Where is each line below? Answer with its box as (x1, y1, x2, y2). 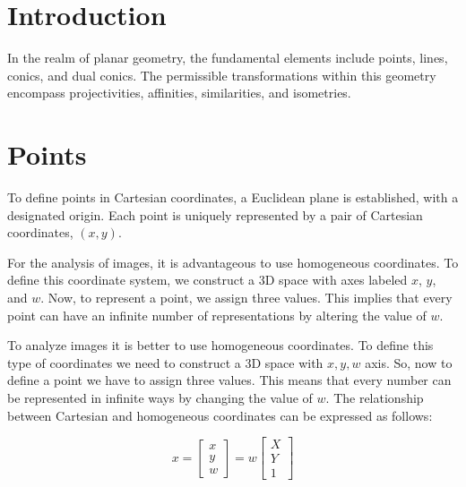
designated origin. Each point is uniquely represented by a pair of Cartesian (7, 205, 423, 224)
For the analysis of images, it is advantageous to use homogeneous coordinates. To (7, 252, 459, 271)
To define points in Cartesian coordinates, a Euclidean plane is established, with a (7, 188, 459, 207)
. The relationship (325, 388, 424, 406)
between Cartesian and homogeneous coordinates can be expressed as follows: (7, 406, 433, 424)
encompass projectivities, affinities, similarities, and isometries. (7, 83, 351, 102)
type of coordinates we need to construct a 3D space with (7, 353, 324, 372)
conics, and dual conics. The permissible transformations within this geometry (7, 65, 436, 84)
